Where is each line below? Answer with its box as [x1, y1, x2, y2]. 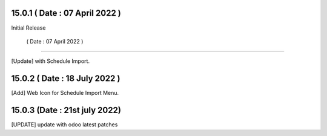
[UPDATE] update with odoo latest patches [11, 121, 118, 128]
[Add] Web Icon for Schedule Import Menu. [11, 89, 119, 97]
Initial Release [11, 24, 46, 31]
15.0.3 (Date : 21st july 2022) [11, 105, 121, 115]
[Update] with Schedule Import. [11, 57, 90, 65]
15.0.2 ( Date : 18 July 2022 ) [11, 73, 121, 84]
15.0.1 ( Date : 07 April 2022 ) [11, 8, 121, 18]
